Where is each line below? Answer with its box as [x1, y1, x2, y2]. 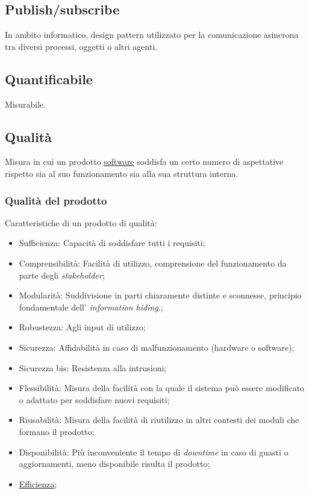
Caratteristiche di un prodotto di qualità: [5, 216, 157, 229]
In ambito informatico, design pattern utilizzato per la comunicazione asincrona [5, 28, 299, 41]
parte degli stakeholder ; [19, 268, 105, 281]
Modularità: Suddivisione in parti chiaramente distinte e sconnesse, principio [19, 289, 302, 301]
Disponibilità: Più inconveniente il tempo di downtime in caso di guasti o [19, 445, 289, 458]
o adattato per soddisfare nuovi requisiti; [19, 393, 170, 406]
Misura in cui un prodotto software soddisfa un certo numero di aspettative [5, 155, 284, 168]
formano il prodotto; [19, 425, 95, 437]
